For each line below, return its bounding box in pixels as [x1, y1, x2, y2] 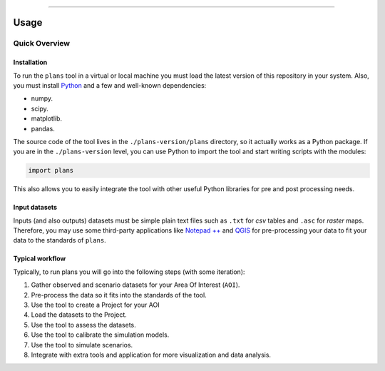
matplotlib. [31, 114, 63, 123]
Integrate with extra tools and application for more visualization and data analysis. [31, 350, 271, 359]
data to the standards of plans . [13, 236, 106, 245]
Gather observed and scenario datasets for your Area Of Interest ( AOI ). [31, 280, 240, 289]
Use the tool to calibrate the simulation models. [31, 330, 170, 339]
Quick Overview [13, 39, 71, 49]
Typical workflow [13, 254, 66, 263]
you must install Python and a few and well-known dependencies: [13, 81, 207, 89]
